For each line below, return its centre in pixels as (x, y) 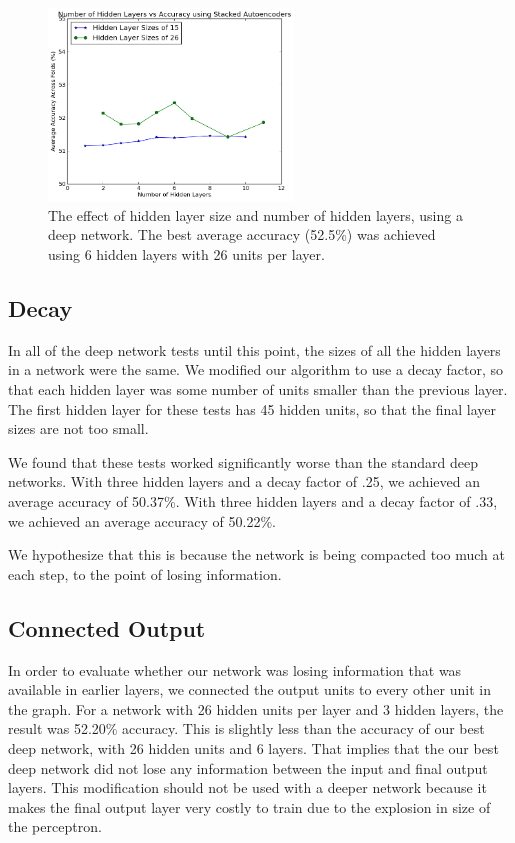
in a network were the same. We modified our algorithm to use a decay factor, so (256, 369)
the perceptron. (55, 826)
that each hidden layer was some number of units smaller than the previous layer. (258, 389)
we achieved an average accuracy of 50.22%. (142, 520)
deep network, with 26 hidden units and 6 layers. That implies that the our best (253, 747)
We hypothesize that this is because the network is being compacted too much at (256, 554)
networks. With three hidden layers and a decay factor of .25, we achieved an (244, 481)
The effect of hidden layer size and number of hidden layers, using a (255, 214)
